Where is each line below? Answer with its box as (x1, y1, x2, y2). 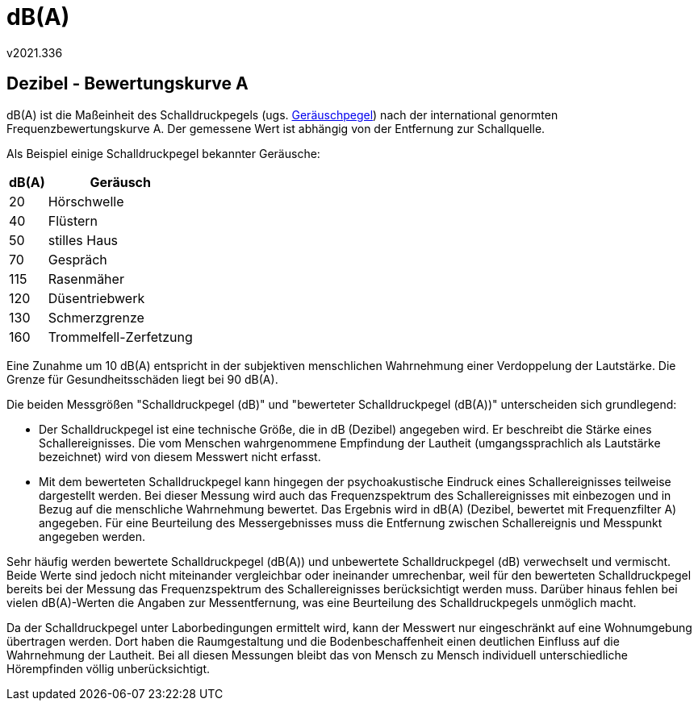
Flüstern (48, 212, 98, 229)
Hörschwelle (48, 193, 124, 210)
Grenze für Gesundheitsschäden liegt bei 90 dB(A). (6, 372, 278, 386)
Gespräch (48, 251, 107, 268)
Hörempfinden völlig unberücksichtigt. (6, 661, 211, 676)
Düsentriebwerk (48, 289, 145, 306)
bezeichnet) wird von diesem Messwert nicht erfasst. (39, 449, 321, 464)
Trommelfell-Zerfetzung (48, 328, 193, 345)
